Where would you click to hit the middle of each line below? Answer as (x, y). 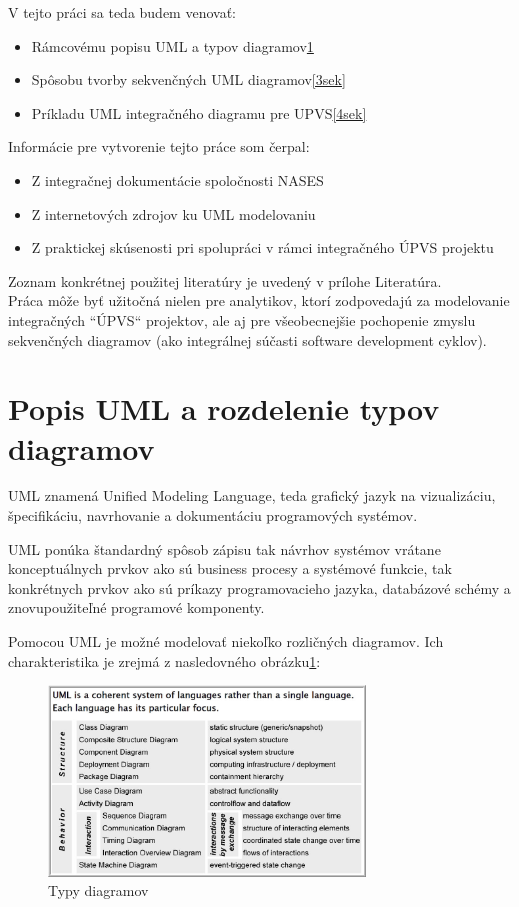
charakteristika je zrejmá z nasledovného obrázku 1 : (164, 660)
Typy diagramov (98, 890)
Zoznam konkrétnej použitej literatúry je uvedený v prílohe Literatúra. (225, 280)
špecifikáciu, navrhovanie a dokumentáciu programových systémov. (213, 515)
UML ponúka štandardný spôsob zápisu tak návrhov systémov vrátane (224, 548)
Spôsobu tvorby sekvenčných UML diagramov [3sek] (188, 79)
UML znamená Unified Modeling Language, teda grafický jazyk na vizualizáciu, (252, 495)
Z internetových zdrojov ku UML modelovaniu (173, 213)
